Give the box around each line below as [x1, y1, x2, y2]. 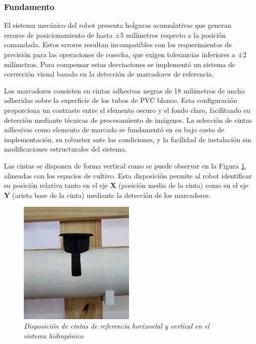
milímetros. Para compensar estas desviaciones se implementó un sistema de [4, 59, 236, 69]
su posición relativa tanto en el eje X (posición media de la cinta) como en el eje [4, 180, 249, 190]
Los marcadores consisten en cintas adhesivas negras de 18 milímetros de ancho [4, 85, 245, 95]
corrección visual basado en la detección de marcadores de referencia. [4, 69, 214, 79]
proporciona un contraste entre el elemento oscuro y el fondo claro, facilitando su [4, 104, 251, 115]
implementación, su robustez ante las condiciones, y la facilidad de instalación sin [4, 134, 252, 144]
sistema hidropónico [24, 330, 84, 341]
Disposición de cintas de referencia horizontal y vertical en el [24, 321, 210, 331]
